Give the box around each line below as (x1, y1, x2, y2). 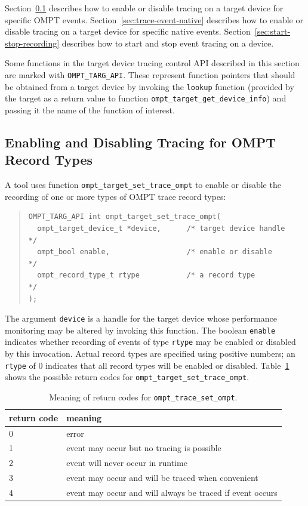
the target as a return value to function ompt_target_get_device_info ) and (5, 92, 287, 104)
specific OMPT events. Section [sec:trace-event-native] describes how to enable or (5, 13, 303, 26)
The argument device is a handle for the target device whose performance (5, 312, 277, 325)
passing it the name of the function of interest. (5, 103, 175, 116)
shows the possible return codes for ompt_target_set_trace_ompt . (5, 371, 250, 383)
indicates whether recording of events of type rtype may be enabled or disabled (5, 335, 296, 348)
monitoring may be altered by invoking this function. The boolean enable (5, 323, 276, 336)
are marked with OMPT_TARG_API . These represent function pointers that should (5, 68, 295, 81)
